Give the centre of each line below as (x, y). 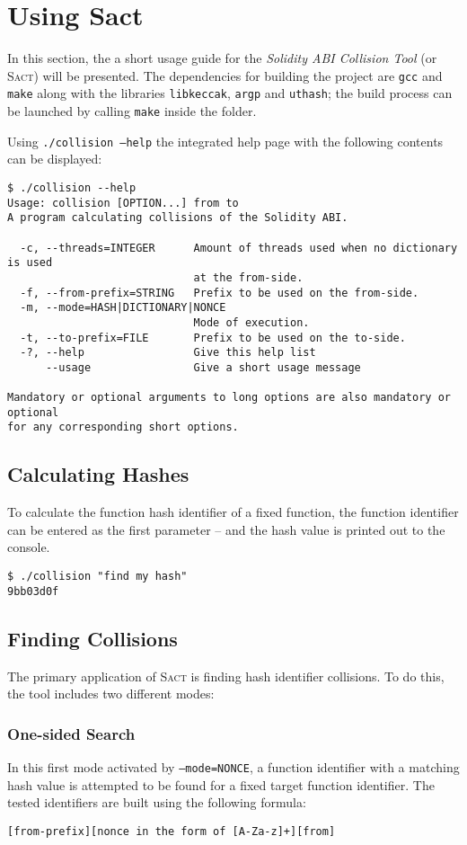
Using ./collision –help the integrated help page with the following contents (225, 141)
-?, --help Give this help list (168, 353)
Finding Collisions (93, 638)
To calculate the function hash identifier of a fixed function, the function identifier (233, 512)
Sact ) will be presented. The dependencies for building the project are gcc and (225, 75)
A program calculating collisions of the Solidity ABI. (178, 218)
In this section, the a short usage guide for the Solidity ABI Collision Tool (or (222, 58)
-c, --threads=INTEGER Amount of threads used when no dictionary (239, 248)
